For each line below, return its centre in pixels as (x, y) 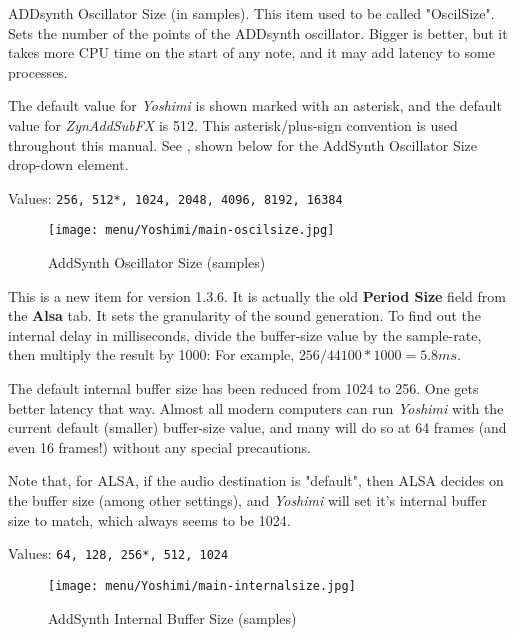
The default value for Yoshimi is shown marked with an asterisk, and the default (255, 105)
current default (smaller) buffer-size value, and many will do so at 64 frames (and (257, 427)
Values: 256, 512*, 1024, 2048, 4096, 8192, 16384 (175, 197)
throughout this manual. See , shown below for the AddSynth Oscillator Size (242, 144)
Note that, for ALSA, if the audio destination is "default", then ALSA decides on (256, 480)
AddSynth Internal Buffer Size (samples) (172, 617)
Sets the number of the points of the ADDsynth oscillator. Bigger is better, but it (258, 32)
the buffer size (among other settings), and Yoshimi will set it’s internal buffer (247, 500)
